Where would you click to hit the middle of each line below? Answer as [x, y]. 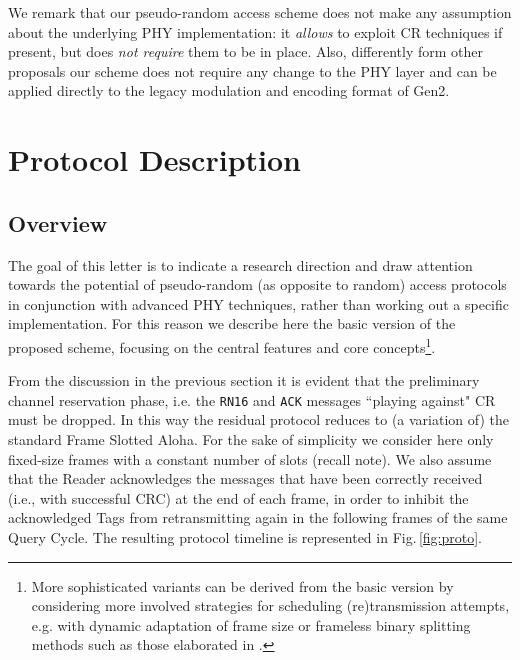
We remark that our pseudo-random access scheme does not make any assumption [260, 12]
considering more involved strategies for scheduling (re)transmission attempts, [270, 605]
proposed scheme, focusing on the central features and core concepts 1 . [222, 345]
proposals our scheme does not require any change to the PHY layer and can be [252, 70]
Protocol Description [154, 159]
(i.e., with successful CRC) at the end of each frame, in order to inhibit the [238, 497]
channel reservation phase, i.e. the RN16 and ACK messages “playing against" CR [252, 399]
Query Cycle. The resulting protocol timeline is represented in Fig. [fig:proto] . [245, 536]
